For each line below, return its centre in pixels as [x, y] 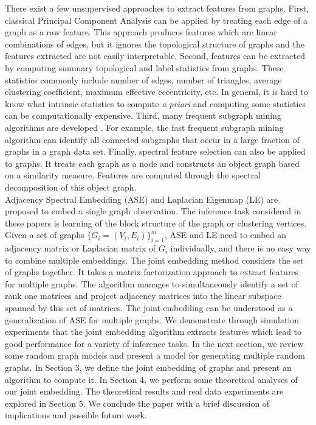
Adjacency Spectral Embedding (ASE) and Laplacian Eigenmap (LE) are [142, 199]
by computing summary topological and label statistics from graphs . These [144, 67]
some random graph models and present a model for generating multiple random [155, 355]
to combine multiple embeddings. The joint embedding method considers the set [154, 260]
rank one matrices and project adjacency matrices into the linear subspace [143, 296]
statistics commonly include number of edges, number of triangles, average [143, 79]
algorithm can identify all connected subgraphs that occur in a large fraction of [152, 139]
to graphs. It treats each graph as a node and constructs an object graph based [152, 163]
